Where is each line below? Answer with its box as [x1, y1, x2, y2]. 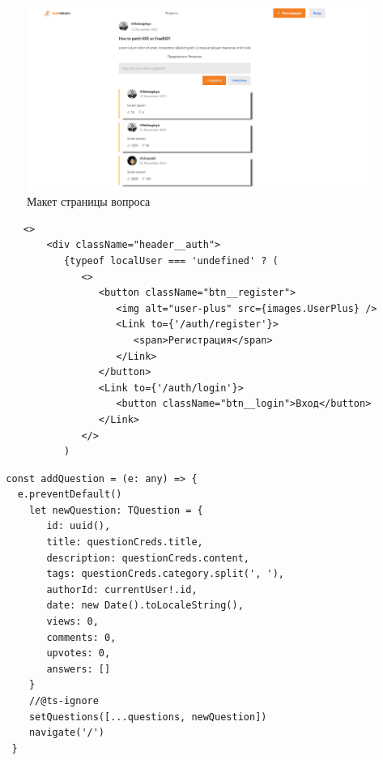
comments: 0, [46, 631, 117, 643]
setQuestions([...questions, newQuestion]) [28, 711, 267, 723]
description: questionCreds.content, [46, 552, 249, 564]
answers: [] [46, 663, 111, 675]
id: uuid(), [46, 520, 111, 532]
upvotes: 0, [46, 647, 111, 660]
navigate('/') [28, 727, 105, 739]
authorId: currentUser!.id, [46, 583, 198, 596]
